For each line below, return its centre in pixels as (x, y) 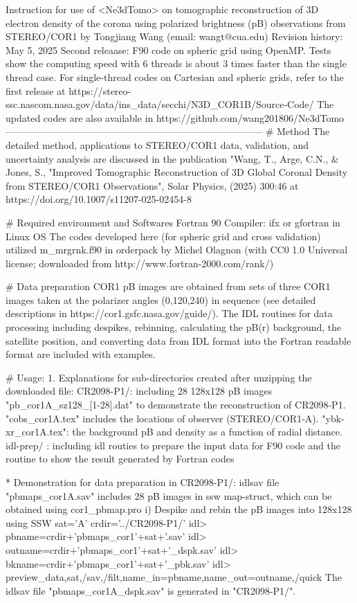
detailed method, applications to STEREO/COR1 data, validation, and (157, 144)
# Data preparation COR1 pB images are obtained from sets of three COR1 (168, 286)
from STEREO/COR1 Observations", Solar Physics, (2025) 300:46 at (152, 185)
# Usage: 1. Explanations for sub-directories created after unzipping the (159, 377)
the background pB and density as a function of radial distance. (207, 432)
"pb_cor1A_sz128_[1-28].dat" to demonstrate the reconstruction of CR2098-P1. (176, 405)
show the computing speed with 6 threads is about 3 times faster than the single (176, 63)
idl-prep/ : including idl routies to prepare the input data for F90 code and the (173, 445)
